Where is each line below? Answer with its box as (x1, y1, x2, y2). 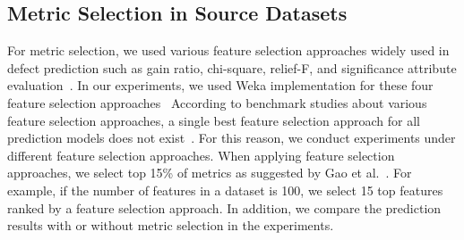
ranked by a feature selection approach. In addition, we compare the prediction (7, 198, 442, 217)
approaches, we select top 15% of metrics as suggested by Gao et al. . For (7, 163, 412, 182)
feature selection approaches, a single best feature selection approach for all (7, 111, 421, 129)
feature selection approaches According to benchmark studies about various (7, 93, 427, 112)
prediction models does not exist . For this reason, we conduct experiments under (7, 128, 456, 147)
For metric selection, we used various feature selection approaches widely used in (7, 41, 450, 60)
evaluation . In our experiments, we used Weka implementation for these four (7, 76, 434, 95)
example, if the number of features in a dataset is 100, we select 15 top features (7, 180, 443, 199)
